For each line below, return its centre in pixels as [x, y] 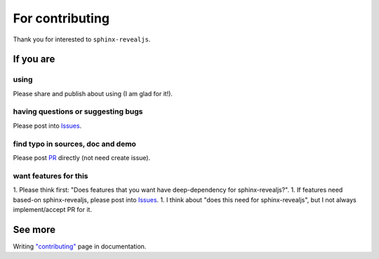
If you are [34, 59]
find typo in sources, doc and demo [75, 144]
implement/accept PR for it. [53, 209]
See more [34, 229]
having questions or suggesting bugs [78, 112]
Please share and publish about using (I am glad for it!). [93, 93]
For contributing [61, 18]
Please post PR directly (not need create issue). [82, 157]
